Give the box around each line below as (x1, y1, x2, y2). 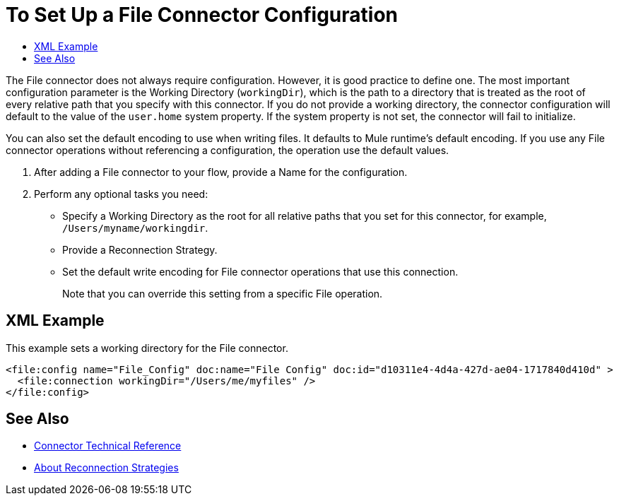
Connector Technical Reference (34, 440, 182, 452)
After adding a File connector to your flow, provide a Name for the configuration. (34, 165, 408, 178)
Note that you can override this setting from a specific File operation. (62, 287, 383, 300)
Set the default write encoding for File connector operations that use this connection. (62, 265, 459, 278)
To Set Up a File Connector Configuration (6, 3, 398, 27)
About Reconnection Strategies (34, 461, 179, 474)
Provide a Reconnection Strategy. (62, 243, 218, 256)
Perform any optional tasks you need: (34, 187, 208, 200)
